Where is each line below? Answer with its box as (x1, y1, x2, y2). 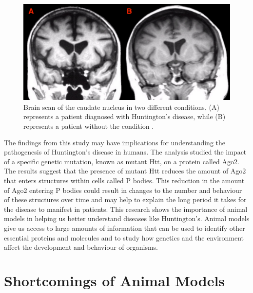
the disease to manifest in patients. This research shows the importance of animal (4, 204, 248, 214)
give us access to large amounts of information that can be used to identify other (4, 223, 245, 233)
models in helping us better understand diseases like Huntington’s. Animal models (4, 213, 250, 224)
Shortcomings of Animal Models (4, 270, 225, 290)
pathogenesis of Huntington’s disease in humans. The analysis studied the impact (4, 147, 247, 157)
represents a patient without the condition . (23, 121, 154, 131)
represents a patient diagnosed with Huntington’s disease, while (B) (23, 111, 226, 121)
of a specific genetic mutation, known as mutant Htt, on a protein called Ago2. (4, 156, 239, 166)
